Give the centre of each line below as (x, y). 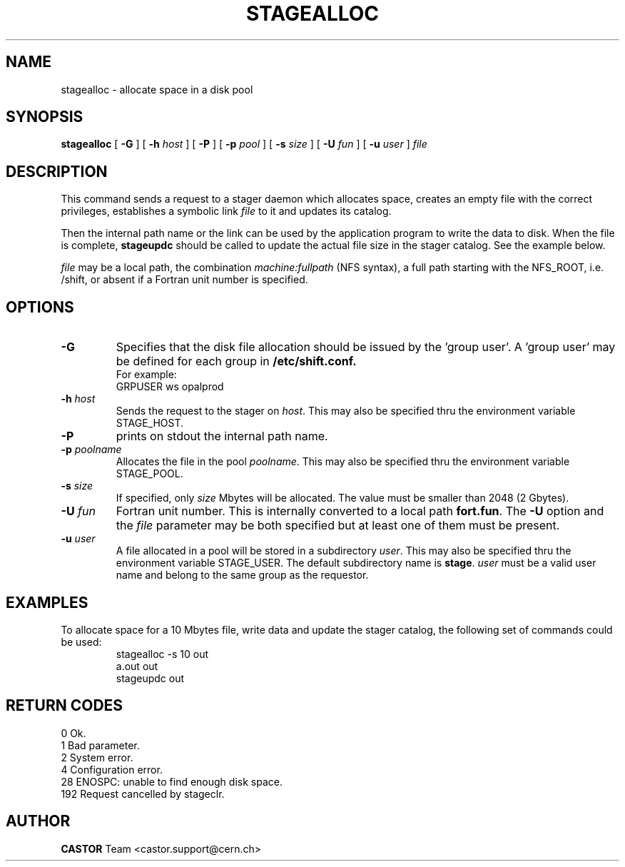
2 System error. (97, 757)
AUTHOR (38, 821)
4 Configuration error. (112, 769)
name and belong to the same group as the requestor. (242, 575)
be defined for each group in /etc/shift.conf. (236, 361)
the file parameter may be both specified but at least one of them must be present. (338, 526)
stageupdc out (150, 678)
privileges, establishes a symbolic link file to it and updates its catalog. (226, 211)
